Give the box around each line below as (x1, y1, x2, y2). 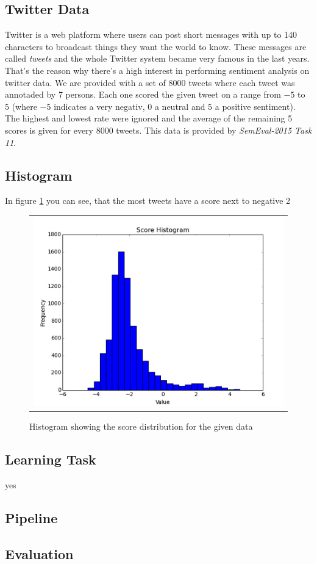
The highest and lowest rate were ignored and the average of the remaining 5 (5, 112, 293, 125)
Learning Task (5, 450, 96, 469)
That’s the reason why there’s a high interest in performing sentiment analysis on (5, 63, 310, 76)
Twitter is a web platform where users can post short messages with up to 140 (5, 28, 297, 41)
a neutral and (154, 99, 205, 112)
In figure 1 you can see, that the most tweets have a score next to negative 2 (5, 194, 291, 207)
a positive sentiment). (215, 99, 296, 112)
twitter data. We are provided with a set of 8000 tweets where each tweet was (5, 76, 295, 89)
